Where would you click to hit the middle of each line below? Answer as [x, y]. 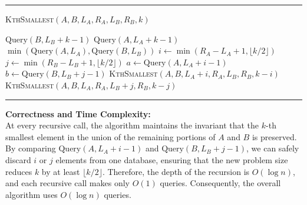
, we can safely [273, 148]
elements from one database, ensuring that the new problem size [172, 159]
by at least [61, 171]
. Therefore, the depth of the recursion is [176, 171]
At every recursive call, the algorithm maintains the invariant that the [132, 125]
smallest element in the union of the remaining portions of [110, 136]
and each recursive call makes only [67, 183]
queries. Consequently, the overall [220, 183]
